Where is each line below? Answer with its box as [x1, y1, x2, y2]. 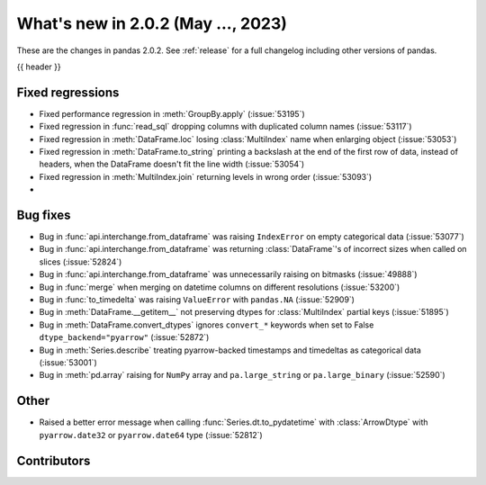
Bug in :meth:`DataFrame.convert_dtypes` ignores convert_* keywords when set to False [39, 319, 374, 330]
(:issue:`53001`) [39, 357, 98, 368]
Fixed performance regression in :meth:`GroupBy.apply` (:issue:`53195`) [39, 108, 305, 119]
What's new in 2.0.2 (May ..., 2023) [16, 13, 288, 33]
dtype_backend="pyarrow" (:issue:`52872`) [39, 332, 210, 343]
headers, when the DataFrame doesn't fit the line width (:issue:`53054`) [39, 158, 305, 170]
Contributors [16, 453, 91, 468]
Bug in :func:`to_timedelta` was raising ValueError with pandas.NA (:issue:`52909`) [39, 294, 355, 305]
